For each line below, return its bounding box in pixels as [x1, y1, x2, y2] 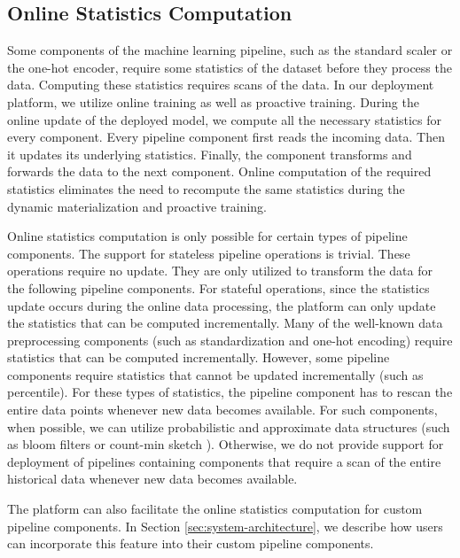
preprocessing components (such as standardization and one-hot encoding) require [7, 330, 453, 349]
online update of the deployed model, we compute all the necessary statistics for [7, 110, 442, 128]
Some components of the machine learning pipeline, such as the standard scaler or [7, 41, 453, 59]
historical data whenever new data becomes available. [7, 469, 298, 488]
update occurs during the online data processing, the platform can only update [7, 296, 436, 314]
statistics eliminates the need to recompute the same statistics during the [7, 179, 405, 198]
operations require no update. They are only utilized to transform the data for [7, 261, 433, 280]
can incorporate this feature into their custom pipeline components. [7, 534, 374, 553]
